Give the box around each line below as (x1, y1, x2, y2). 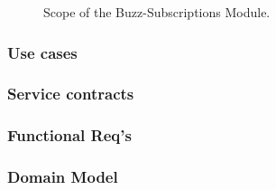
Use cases (7, 41, 78, 63)
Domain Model (7, 166, 118, 188)
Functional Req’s (7, 124, 132, 147)
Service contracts (7, 82, 134, 105)
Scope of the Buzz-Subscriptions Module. (43, 3, 271, 21)
